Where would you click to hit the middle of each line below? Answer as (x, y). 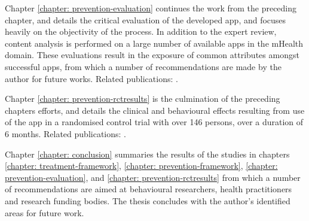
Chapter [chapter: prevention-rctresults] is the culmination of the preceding (143, 99)
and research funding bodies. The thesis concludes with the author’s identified (148, 200)
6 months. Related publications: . (65, 133)
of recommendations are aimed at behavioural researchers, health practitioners (149, 189)
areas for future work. (45, 212)
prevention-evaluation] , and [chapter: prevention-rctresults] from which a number (153, 177)
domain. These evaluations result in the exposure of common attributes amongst (152, 55)
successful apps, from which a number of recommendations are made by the (143, 66)
